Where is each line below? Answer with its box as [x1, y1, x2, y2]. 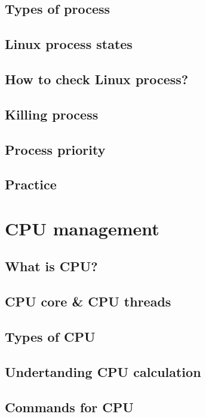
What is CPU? [5, 257, 98, 275]
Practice [5, 175, 57, 194]
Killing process [5, 105, 99, 123]
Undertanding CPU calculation [5, 362, 201, 381]
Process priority [5, 140, 106, 158]
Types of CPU [5, 327, 96, 346]
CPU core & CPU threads [5, 292, 171, 311]
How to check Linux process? [5, 69, 189, 88]
